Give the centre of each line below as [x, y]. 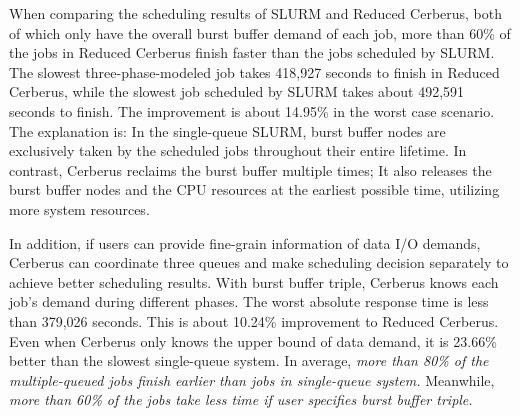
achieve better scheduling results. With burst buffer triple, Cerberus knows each [254, 281]
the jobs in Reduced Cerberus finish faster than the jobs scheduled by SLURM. [252, 52]
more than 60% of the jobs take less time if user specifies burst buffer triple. [241, 399]
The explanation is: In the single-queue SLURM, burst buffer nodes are [227, 130]
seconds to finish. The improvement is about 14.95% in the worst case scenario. [252, 110]
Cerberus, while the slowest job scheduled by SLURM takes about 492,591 [237, 91]
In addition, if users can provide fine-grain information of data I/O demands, [245, 242]
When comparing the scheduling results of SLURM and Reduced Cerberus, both [256, 13]
